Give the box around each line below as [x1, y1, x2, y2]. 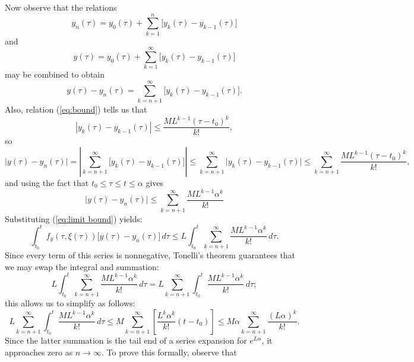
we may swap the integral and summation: [5, 260, 159, 273]
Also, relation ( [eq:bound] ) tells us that [5, 103, 147, 116]
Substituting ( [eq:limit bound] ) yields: [5, 212, 143, 225]
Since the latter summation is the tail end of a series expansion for [5, 334, 247, 347]
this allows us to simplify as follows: [5, 297, 135, 309]
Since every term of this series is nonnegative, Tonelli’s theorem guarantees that [5, 249, 296, 261]
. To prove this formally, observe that [101, 345, 237, 358]
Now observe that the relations [5, 1, 117, 13]
